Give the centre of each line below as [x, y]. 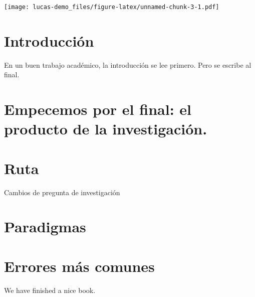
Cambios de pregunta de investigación [62, 192]
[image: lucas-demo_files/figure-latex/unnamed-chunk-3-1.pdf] [112, 7]
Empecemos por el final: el [98, 109]
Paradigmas [45, 227]
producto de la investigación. [106, 129]
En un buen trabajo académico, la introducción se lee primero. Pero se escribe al [128, 64]
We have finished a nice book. [50, 290]
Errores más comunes [79, 266]
